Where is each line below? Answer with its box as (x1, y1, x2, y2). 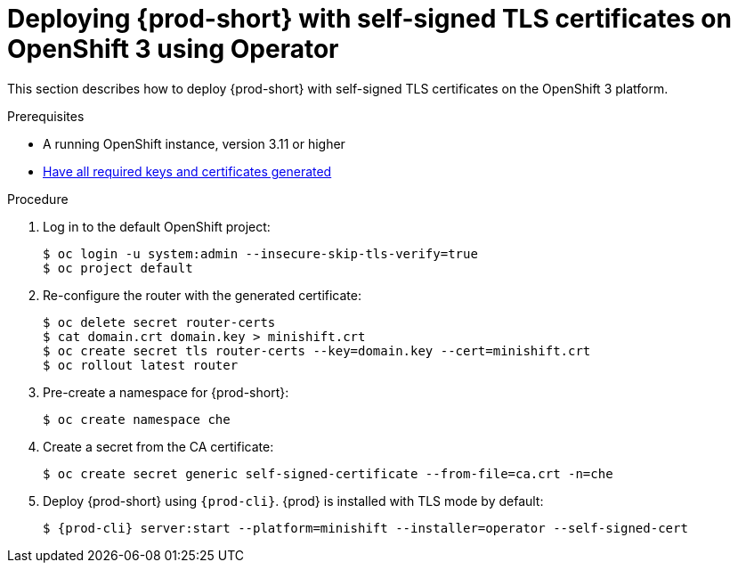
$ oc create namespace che (43, 411, 231, 427)
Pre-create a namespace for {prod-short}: (43, 384, 289, 400)
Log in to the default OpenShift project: (43, 218, 271, 234)
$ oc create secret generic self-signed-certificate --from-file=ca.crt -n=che (43, 466, 613, 481)
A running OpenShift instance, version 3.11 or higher (43, 135, 345, 151)
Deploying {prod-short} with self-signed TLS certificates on (7, 4, 732, 34)
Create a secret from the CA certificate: (43, 438, 274, 454)
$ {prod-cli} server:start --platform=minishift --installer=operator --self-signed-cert (43, 520, 688, 535)
